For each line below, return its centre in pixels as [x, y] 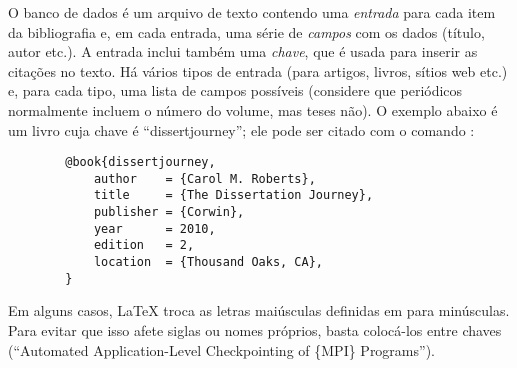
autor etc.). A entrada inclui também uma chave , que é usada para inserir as [243, 51]
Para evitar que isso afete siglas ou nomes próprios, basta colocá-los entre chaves [255, 330]
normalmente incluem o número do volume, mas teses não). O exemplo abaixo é [253, 109]
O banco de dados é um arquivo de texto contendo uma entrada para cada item [252, 12]
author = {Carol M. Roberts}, [204, 178]
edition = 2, [144, 245]
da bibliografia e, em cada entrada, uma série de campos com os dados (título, [246, 31]
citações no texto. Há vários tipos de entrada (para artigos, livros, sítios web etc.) [258, 70]
